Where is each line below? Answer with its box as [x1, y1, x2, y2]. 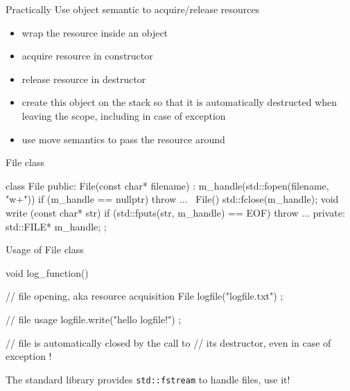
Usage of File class [6, 242, 84, 257]
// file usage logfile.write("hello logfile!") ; [6, 311, 182, 326]
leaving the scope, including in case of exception [21, 108, 226, 122]
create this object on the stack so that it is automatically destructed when [21, 95, 338, 109]
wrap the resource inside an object [21, 25, 168, 39]
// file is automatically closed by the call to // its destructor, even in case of [6, 335, 331, 349]
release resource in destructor [21, 71, 146, 86]
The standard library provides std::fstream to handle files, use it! [6, 372, 290, 386]
